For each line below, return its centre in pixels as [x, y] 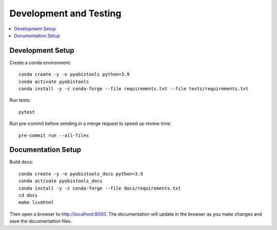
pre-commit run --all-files [54, 135]
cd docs [28, 195]
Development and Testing [65, 13]
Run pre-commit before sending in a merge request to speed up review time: [91, 123]
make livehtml [36, 203]
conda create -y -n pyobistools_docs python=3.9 [81, 174]
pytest [27, 112]
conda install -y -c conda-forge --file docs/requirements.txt [100, 188]
